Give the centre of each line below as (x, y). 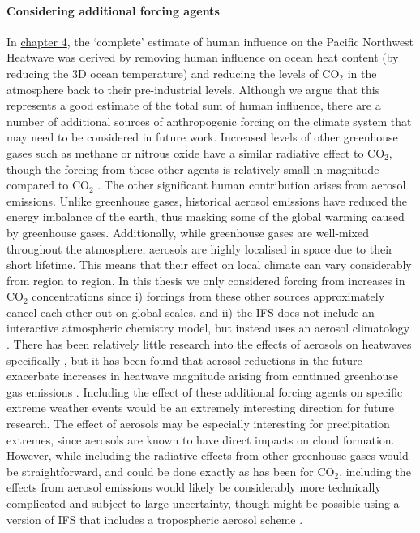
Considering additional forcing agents (113, 10)
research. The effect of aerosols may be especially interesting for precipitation (198, 424)
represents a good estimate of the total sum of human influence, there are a (194, 105)
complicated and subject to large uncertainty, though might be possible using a (203, 503)
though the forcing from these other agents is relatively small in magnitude (193, 169)
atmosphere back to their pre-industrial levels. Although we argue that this (193, 89)
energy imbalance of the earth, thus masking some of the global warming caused (206, 217)
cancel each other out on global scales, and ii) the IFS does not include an (191, 312)
